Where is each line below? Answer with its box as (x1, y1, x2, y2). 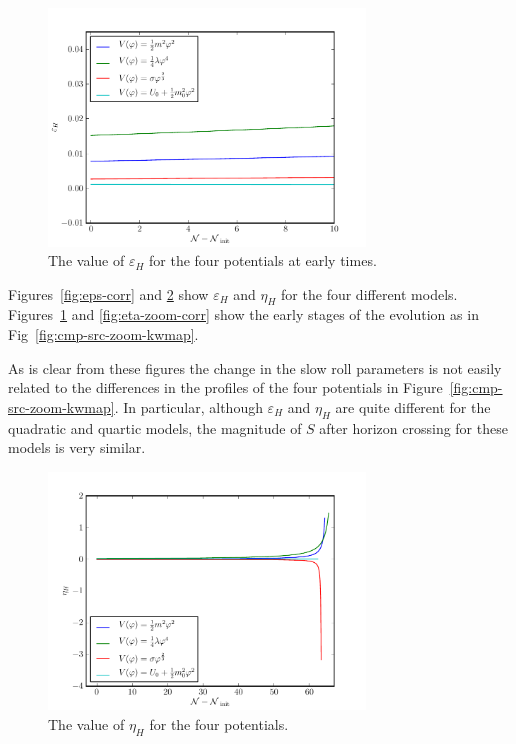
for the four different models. (281, 283, 458, 304)
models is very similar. (8, 437, 146, 458)
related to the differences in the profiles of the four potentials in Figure (8, 377, 443, 398)
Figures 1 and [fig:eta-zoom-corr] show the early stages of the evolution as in (8, 304, 479, 325)
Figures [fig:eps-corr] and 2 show (8, 283, 209, 304)
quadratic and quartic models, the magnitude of (8, 417, 302, 438)
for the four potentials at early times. (149, 250, 377, 271)
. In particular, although (114, 396, 263, 417)
